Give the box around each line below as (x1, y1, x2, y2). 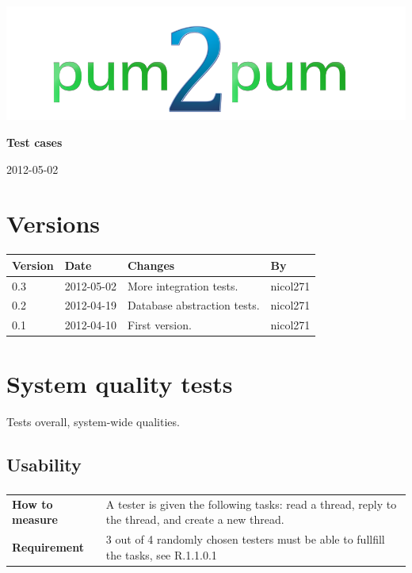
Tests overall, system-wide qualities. (6, 413, 180, 429)
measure (12, 511, 58, 528)
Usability (6, 452, 82, 476)
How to (12, 495, 53, 512)
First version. (127, 317, 192, 333)
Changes (127, 256, 175, 273)
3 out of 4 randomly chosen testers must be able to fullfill (105, 531, 385, 547)
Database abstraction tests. (127, 297, 260, 313)
